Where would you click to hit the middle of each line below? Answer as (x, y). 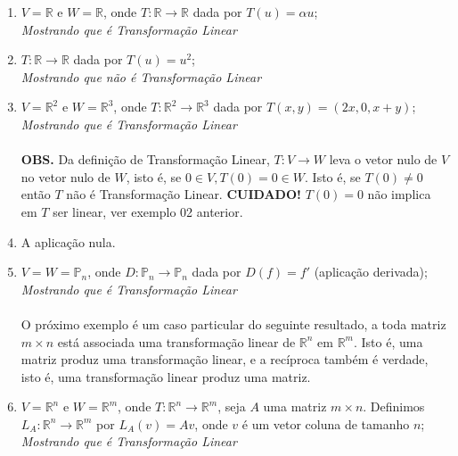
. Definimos (394, 406)
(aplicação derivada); (371, 272)
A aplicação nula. (68, 241)
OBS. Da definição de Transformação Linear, (145, 159)
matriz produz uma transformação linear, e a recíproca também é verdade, (225, 359)
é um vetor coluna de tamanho (326, 423)
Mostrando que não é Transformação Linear (141, 76)
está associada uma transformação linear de (176, 341)
